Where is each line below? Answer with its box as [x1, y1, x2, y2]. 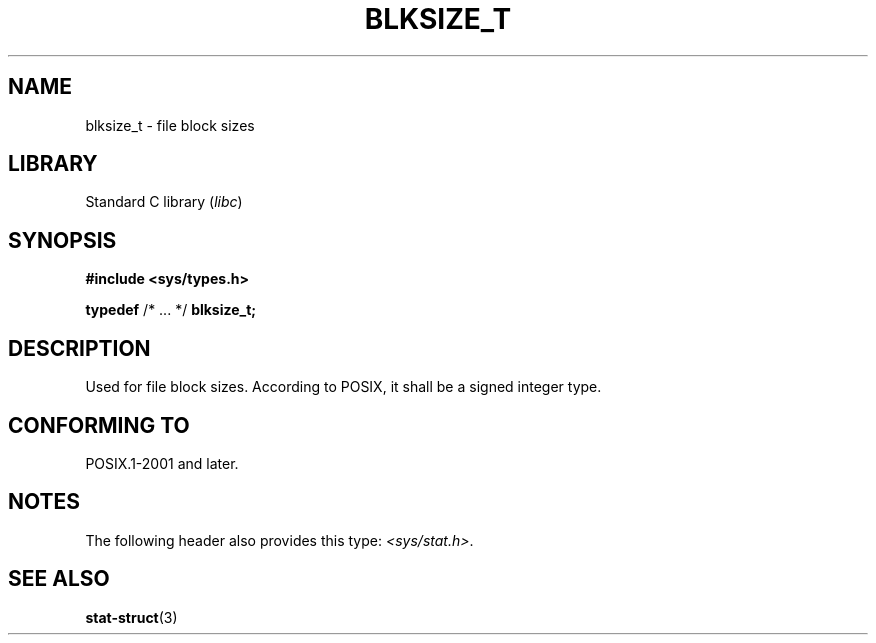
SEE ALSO [8, 566, 110, 592]
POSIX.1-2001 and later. [85, 454, 239, 472]
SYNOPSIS [8, 227, 117, 253]
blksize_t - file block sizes [85, 116, 255, 134]
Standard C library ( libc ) [85, 193, 243, 211]
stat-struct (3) [85, 608, 178, 626]
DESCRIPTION [8, 335, 151, 361]
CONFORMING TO [8, 412, 190, 438]
